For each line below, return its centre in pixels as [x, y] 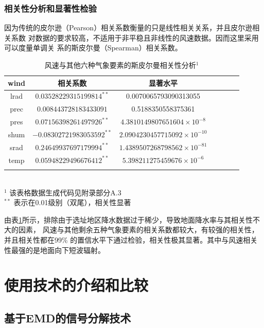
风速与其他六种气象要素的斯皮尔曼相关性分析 [120, 65]
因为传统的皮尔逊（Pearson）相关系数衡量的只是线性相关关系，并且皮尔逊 [128, 28]
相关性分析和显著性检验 [50, 8]
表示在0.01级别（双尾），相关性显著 [72, 202]
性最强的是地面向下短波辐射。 [55, 250]
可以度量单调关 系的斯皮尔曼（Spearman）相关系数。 [93, 48]
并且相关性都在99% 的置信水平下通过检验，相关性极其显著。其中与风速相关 [131, 239]
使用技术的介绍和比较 [76, 285]
